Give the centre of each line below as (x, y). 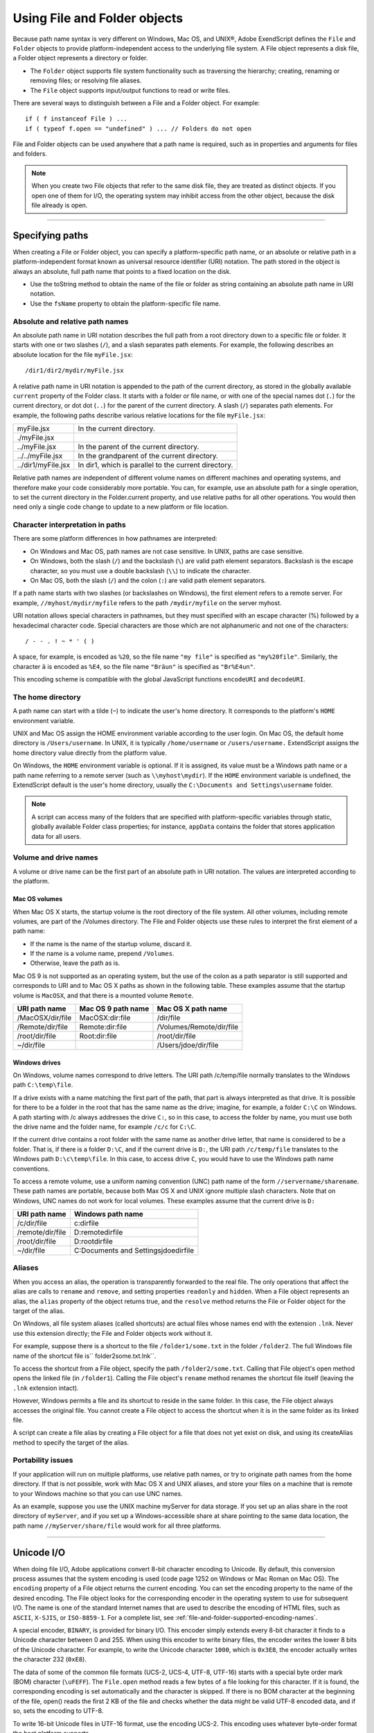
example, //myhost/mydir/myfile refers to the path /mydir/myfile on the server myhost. (147, 602)
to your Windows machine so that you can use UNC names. (98, 1493)
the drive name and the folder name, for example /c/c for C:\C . (105, 1126)
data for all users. (56, 836)
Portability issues (43, 1461)
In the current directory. (116, 428)
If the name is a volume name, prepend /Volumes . (102, 954)
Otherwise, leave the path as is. (75, 963)
